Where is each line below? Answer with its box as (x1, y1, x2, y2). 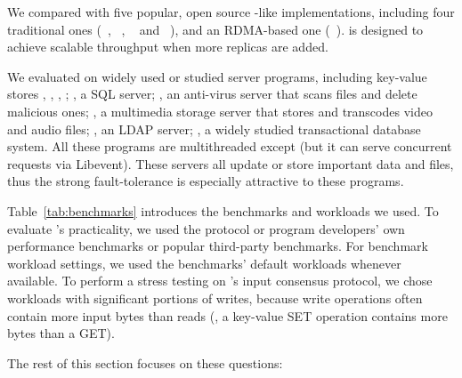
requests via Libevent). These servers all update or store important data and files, (7, 154, 454, 173)
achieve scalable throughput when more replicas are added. (7, 37, 328, 56)
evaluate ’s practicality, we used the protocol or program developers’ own (7, 219, 405, 237)
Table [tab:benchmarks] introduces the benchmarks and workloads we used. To (7, 201, 439, 220)
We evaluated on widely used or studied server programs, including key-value (7, 67, 427, 85)
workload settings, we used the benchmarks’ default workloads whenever (7, 253, 401, 272)
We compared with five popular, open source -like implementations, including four (7, 3, 455, 20)
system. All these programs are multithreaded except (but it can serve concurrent (7, 137, 452, 156)
